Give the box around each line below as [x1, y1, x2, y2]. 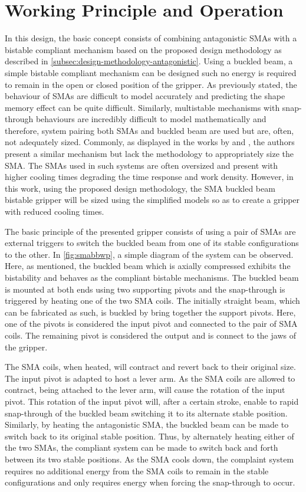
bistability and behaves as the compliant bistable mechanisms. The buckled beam [5, 271, 299, 283]
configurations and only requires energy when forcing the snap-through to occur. [5, 476, 295, 488]
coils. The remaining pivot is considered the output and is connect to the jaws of [5, 329, 296, 341]
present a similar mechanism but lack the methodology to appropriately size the [5, 147, 294, 160]
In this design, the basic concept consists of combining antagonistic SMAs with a [5, 32, 297, 44]
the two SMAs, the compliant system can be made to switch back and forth [5, 441, 278, 454]
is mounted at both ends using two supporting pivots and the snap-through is [5, 283, 285, 295]
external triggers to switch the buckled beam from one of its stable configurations [5, 237, 299, 249]
